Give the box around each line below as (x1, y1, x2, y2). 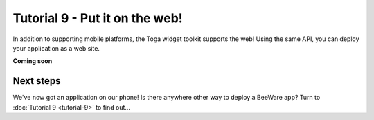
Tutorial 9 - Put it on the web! (12, 10, 183, 26)
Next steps (12, 75, 61, 87)
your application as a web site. (12, 44, 100, 52)
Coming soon (12, 57, 53, 65)
